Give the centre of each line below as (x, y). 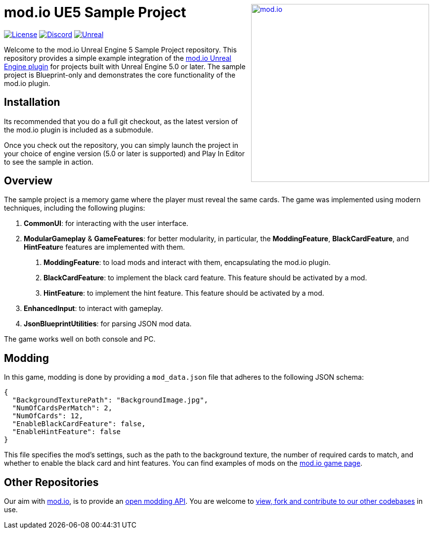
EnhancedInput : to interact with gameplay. (93, 309)
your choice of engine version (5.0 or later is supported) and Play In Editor (125, 153)
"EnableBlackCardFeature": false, (79, 424)
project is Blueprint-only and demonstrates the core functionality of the (120, 75)
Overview (28, 181)
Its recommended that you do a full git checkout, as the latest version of (121, 121)
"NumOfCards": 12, (48, 416)
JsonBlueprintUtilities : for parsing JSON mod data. (108, 324)
